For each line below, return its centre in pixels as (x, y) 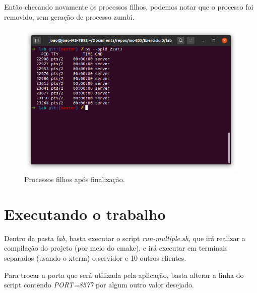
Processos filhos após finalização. (75, 179)
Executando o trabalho (85, 214)
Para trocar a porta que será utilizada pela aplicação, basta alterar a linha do (124, 275)
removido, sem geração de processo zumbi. (69, 16)
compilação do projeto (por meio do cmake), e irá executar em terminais (116, 248)
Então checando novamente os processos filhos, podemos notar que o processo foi (129, 7)
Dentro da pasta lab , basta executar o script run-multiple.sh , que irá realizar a (125, 238)
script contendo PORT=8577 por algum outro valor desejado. (99, 285)
